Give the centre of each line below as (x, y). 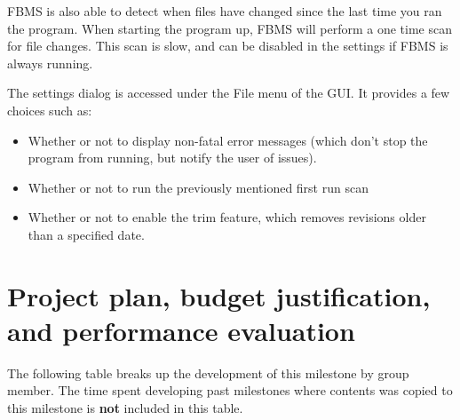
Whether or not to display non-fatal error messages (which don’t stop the (228, 140)
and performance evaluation (181, 330)
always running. (50, 63)
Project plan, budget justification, (219, 295)
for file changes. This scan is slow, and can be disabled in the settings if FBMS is (228, 46)
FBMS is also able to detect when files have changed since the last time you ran (225, 11)
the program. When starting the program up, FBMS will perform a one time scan (230, 28)
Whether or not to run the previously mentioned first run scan (198, 187)
